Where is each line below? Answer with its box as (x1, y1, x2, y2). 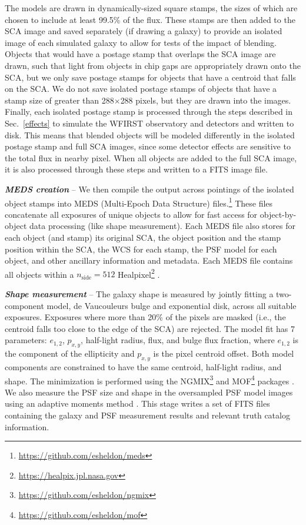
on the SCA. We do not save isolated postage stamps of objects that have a (5, 82, 277, 95)
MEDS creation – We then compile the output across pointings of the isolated (5, 182, 294, 195)
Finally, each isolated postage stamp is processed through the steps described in (5, 105, 293, 118)
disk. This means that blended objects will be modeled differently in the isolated (5, 128, 295, 141)
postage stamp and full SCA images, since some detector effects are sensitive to (5, 140, 291, 152)
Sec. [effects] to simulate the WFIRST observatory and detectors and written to (5, 117, 294, 129)
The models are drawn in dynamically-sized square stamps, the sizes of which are (5, 2, 298, 14)
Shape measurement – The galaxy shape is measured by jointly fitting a (5, 287, 274, 300)
